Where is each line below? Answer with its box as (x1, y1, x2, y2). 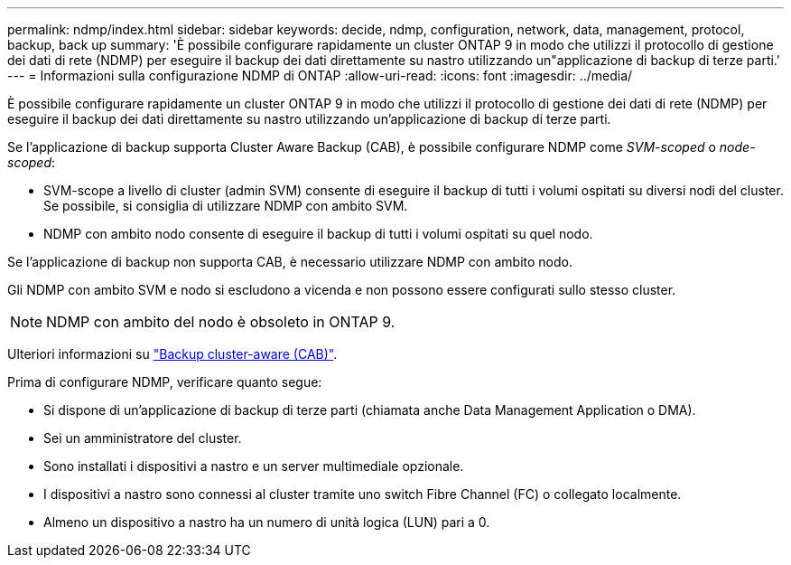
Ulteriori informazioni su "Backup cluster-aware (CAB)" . (7, 346, 338, 362)
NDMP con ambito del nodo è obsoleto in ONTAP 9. (46, 313, 395, 331)
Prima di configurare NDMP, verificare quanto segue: (7, 374, 322, 390)
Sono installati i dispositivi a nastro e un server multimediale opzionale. (43, 458, 464, 474)
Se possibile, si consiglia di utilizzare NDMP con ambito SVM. (43, 198, 408, 213)
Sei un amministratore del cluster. (43, 430, 242, 446)
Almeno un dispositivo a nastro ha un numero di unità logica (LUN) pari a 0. (43, 514, 490, 530)
